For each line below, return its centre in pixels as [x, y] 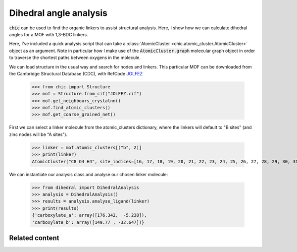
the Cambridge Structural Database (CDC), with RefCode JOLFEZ [76, 73]
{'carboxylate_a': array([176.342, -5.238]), [89, 215]
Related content [34, 238]
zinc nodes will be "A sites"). [38, 134]
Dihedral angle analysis [58, 13]
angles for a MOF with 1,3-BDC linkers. [49, 34]
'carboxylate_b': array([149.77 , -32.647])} [88, 222]
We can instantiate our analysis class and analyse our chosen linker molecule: [89, 174]
